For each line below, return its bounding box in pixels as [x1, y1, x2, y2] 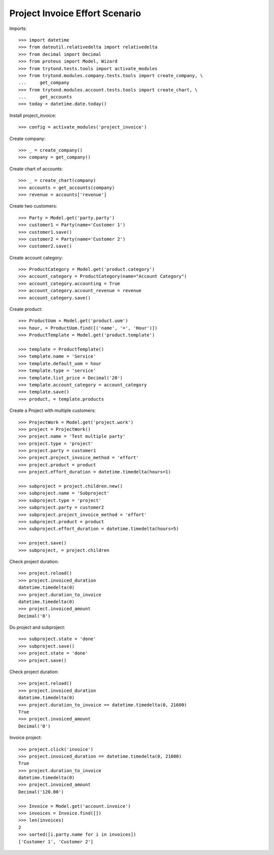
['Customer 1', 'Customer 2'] [18, 839, 94, 844]
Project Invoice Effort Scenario [9, 8, 142, 19]
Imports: [9, 25, 27, 31]
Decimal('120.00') [18, 789, 64, 795]
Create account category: [9, 255, 63, 261]
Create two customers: [9, 203, 57, 209]
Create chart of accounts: [9, 166, 63, 172]
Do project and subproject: [9, 624, 65, 630]
